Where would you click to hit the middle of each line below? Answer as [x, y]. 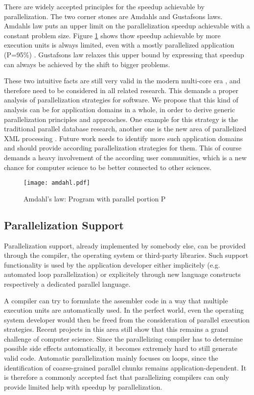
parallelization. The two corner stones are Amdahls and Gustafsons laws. [113, 16]
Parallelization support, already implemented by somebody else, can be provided [125, 245]
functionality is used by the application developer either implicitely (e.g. [112, 264]
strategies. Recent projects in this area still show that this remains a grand [116, 329]
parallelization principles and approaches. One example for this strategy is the [121, 119]
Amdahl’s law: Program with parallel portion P [95, 198]
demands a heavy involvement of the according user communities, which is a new [125, 157]
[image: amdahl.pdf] [57, 183]
